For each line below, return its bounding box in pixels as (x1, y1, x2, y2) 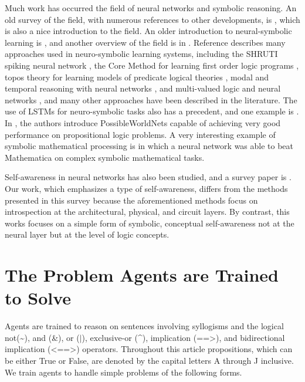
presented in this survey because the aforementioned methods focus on (5, 194, 258, 206)
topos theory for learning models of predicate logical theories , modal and (5, 70, 269, 83)
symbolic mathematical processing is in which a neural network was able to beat (5, 140, 294, 152)
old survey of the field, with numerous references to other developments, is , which (5, 13, 300, 25)
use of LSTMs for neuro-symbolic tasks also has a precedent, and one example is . (5, 105, 299, 117)
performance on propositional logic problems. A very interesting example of (5, 128, 276, 140)
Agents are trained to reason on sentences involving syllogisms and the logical (5, 320, 284, 332)
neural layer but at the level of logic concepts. (5, 228, 170, 241)
